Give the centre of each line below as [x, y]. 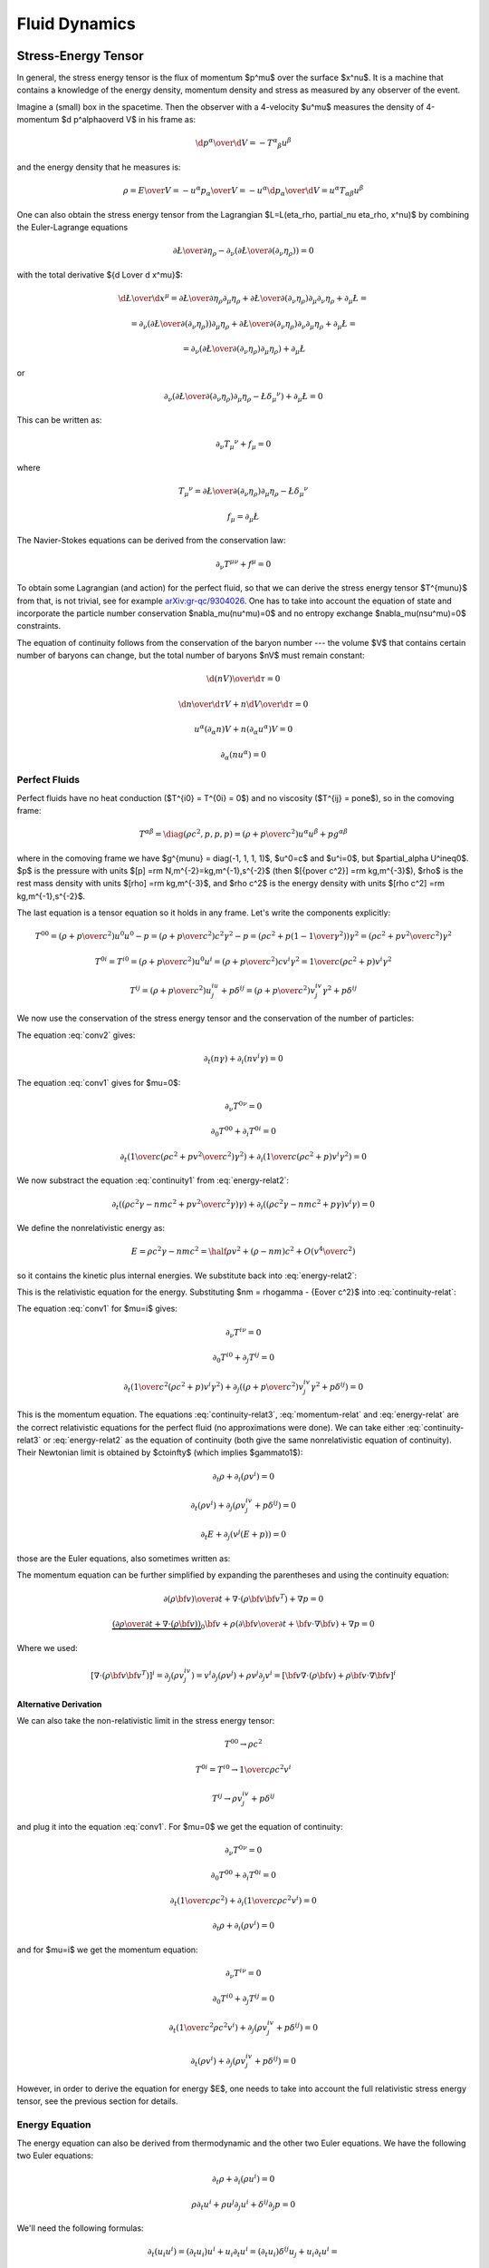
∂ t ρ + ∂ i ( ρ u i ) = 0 [243, 2180]
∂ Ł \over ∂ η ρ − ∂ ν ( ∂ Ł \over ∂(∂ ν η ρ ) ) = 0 [243, 252]
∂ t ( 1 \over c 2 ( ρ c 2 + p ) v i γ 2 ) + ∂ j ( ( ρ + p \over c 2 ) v [214, 1387]
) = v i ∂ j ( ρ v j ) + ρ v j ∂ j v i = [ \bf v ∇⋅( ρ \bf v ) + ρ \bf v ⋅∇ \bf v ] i [293, 1676]
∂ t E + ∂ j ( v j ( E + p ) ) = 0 [244, 1535]
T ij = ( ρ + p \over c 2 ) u [171, 990]
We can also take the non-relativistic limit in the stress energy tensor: [146, 1721]
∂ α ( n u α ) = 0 [244, 755]
